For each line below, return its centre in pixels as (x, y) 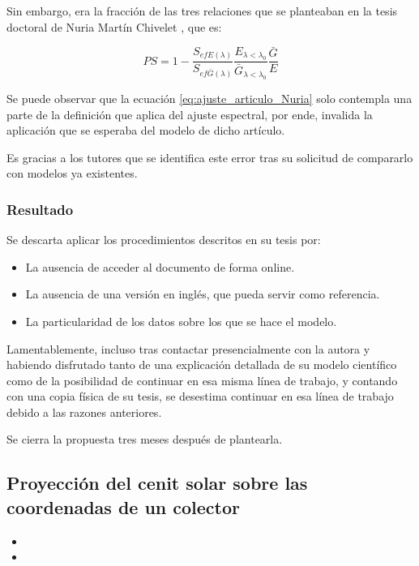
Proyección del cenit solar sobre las (157, 483)
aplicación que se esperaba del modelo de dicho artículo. (146, 130)
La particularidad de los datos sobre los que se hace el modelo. (181, 321)
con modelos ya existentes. (72, 173)
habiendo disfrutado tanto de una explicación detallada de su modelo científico (202, 364)
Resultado (40, 209)
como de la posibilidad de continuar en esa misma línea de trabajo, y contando (202, 380)
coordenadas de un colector (124, 506)
